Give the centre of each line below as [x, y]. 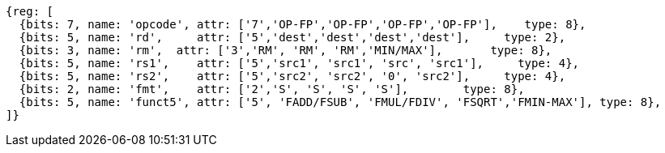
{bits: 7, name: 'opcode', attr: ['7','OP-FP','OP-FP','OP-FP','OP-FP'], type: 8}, [303, 24]
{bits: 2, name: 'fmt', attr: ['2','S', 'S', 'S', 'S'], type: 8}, [272, 89]
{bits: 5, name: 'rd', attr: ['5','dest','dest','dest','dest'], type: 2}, [292, 37]
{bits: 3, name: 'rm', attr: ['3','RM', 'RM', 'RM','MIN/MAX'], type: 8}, [286, 50]
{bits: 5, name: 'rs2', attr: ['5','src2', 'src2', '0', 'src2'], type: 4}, [292, 76]
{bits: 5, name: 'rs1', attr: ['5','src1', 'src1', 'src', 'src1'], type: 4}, [299, 63]
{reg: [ [30, 11]
